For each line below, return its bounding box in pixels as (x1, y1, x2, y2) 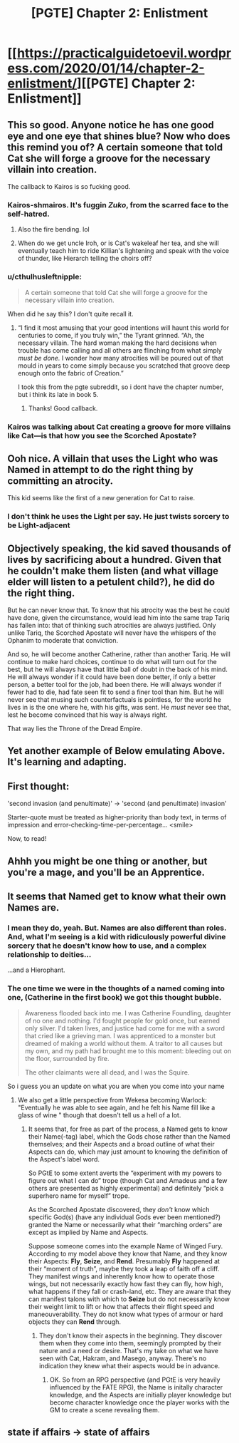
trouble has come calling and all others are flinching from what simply (17, 346, 223, 354)
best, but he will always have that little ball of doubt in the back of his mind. (7, 665, 228, 674)
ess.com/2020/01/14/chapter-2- (7, 61, 205, 76)
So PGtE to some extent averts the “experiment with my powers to (28, 1169, 222, 1177)
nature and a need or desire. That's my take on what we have (38, 1346, 219, 1355)
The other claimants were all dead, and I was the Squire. (24, 1067, 190, 1077)
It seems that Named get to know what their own (7, 891, 226, 903)
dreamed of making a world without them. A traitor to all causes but (24, 1039, 223, 1048)
